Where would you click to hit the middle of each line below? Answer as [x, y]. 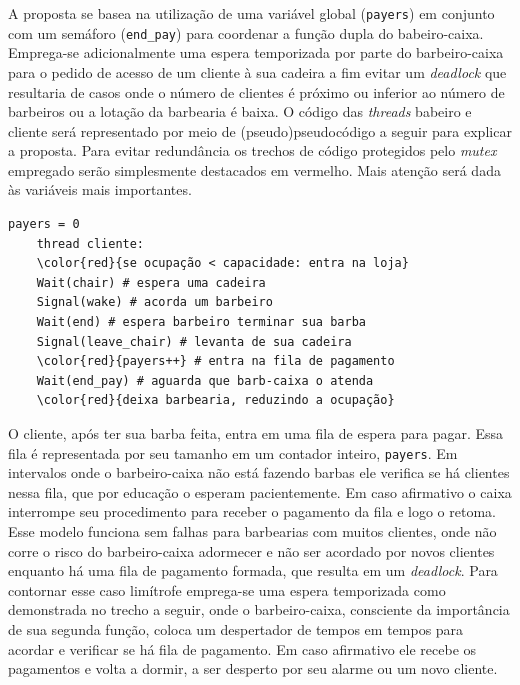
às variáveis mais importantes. [100, 189]
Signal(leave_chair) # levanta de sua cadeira [194, 341]
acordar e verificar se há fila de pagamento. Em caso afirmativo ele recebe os [242, 648]
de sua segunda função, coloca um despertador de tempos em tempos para [236, 629]
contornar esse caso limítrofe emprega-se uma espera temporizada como [227, 589]
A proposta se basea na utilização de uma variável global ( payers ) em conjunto [251, 13]
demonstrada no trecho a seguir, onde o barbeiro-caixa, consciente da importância [259, 609]
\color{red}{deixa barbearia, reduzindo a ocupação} [215, 400]
